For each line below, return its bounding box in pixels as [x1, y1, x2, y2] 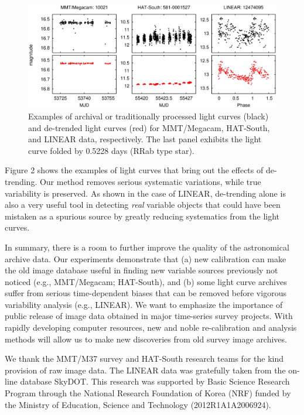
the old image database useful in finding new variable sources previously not [5, 264, 278, 276]
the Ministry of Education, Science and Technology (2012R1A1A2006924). [5, 398, 271, 410]
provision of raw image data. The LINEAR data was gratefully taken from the [5, 363, 286, 376]
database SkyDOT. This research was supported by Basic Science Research [20, 375, 290, 387]
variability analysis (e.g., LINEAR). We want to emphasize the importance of [5, 298, 283, 310]
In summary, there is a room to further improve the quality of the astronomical [5, 241, 289, 253]
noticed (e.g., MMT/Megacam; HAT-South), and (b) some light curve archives [5, 275, 287, 287]
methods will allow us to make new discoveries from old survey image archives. [5, 332, 287, 345]
